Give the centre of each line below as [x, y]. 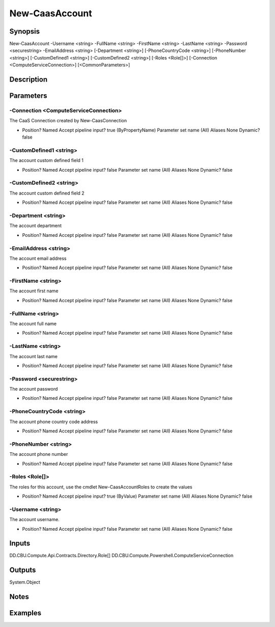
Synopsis [25, 31]
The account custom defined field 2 [47, 193]
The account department [36, 226]
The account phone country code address [54, 421]
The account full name [33, 323]
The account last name [34, 356]
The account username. [34, 520]
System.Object [25, 582]
